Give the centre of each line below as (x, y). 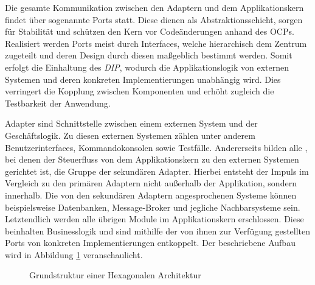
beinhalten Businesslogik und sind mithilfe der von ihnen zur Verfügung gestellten (158, 230)
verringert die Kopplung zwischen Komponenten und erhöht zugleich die (140, 91)
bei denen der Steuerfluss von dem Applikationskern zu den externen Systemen (152, 159)
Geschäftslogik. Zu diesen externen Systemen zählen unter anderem (130, 135)
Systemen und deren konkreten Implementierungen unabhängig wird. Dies (143, 79)
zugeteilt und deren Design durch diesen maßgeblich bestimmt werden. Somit (149, 55)
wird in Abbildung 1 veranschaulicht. (74, 254)
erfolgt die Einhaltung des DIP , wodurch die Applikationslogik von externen (147, 67)
